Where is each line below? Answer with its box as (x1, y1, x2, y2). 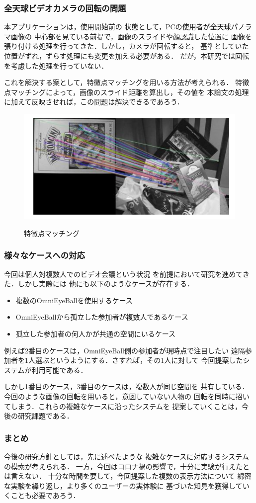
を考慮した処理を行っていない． (4, 60, 108, 71)
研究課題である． (17, 411, 74, 421)
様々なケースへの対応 (4, 249, 85, 261)
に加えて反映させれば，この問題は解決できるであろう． (4, 96, 184, 107)
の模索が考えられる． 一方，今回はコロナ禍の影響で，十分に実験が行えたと (4, 461, 250, 471)
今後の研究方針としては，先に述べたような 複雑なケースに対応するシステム (4, 451, 249, 461)
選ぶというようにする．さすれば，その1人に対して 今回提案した (35, 355, 243, 365)
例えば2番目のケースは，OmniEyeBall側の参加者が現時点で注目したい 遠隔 (4, 345, 245, 355)
